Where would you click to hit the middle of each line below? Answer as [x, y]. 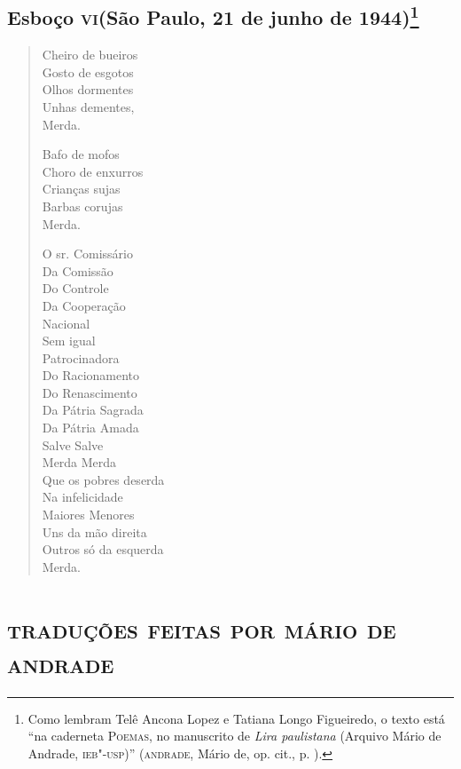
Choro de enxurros [93, 171]
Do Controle [75, 288]
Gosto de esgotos [88, 71]
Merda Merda [79, 462]
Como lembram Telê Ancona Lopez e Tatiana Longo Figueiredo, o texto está [236, 718]
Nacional [66, 323]
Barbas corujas [82, 206]
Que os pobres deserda [103, 479]
